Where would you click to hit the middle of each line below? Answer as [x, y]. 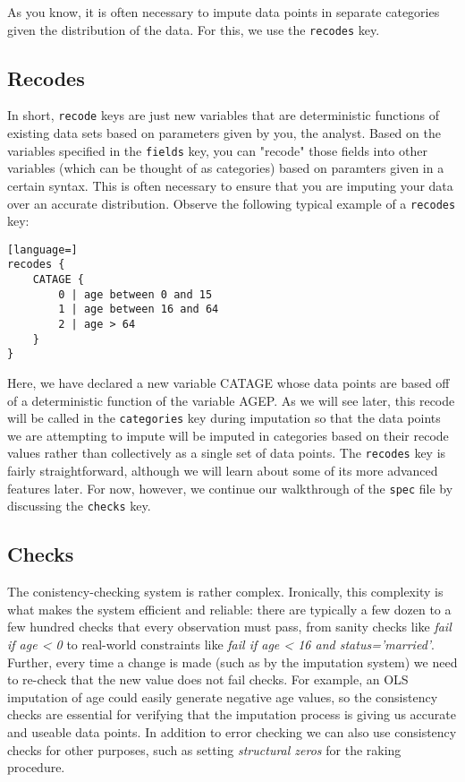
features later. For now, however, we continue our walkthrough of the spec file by [230, 488]
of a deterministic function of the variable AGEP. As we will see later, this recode [231, 400]
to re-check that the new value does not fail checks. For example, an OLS [208, 679]
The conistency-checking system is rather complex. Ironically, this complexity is [225, 592]
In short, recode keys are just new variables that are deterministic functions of [224, 115]
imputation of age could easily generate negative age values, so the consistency [223, 696]
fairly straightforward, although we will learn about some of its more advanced [223, 471]
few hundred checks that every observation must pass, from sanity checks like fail [229, 627]
